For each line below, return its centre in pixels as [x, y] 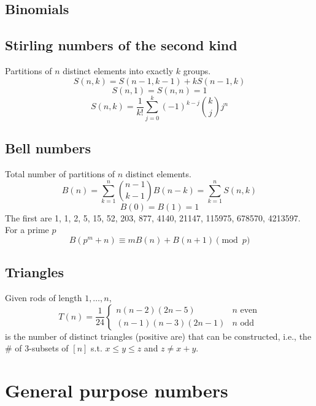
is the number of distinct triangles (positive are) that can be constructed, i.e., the [158, 336]
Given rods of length [44, 298]
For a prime [27, 230]
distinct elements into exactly [118, 70]
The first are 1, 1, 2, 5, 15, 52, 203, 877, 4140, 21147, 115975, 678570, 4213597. [153, 217]
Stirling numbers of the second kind [121, 45]
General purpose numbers [117, 390]
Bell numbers [48, 148]
